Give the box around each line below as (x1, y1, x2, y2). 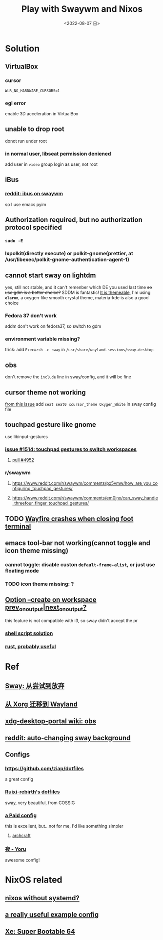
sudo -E (5, 238, 23, 244)
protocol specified (5, 223, 62, 232)
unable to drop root (5, 125, 64, 133)
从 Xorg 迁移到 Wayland (5, 700, 78, 708)
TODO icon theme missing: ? (5, 580, 74, 587)
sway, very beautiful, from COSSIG (5, 800, 75, 806)
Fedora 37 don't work (5, 312, 57, 319)
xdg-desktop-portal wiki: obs (5, 717, 97, 726)
